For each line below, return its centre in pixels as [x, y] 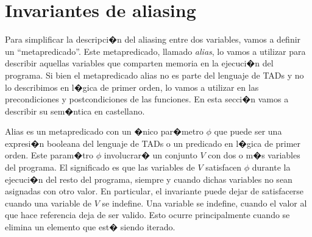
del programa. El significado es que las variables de [100, 167]
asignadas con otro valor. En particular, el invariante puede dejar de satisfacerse [154, 191]
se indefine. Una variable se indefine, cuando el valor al [204, 203]
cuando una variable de [48, 203]
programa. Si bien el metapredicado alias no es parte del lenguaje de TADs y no [154, 75]
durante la [271, 167]
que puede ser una [248, 131]
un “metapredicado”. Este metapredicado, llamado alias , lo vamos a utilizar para [155, 51]
